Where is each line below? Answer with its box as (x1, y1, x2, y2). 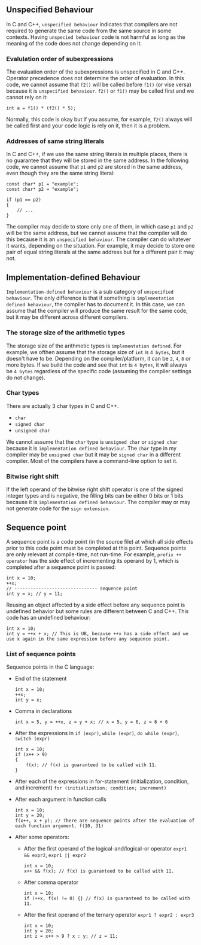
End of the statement (14, 675, 67, 682)
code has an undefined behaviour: (6, 614, 91, 621)
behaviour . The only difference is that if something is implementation (6, 294, 175, 301)
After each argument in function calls (14, 795, 106, 803)
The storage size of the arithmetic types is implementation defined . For (6, 342, 182, 349)
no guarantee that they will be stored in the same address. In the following (6, 157, 189, 164)
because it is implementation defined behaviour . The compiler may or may (6, 499, 191, 506)
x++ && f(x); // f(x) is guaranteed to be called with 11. (23, 868, 175, 874)
